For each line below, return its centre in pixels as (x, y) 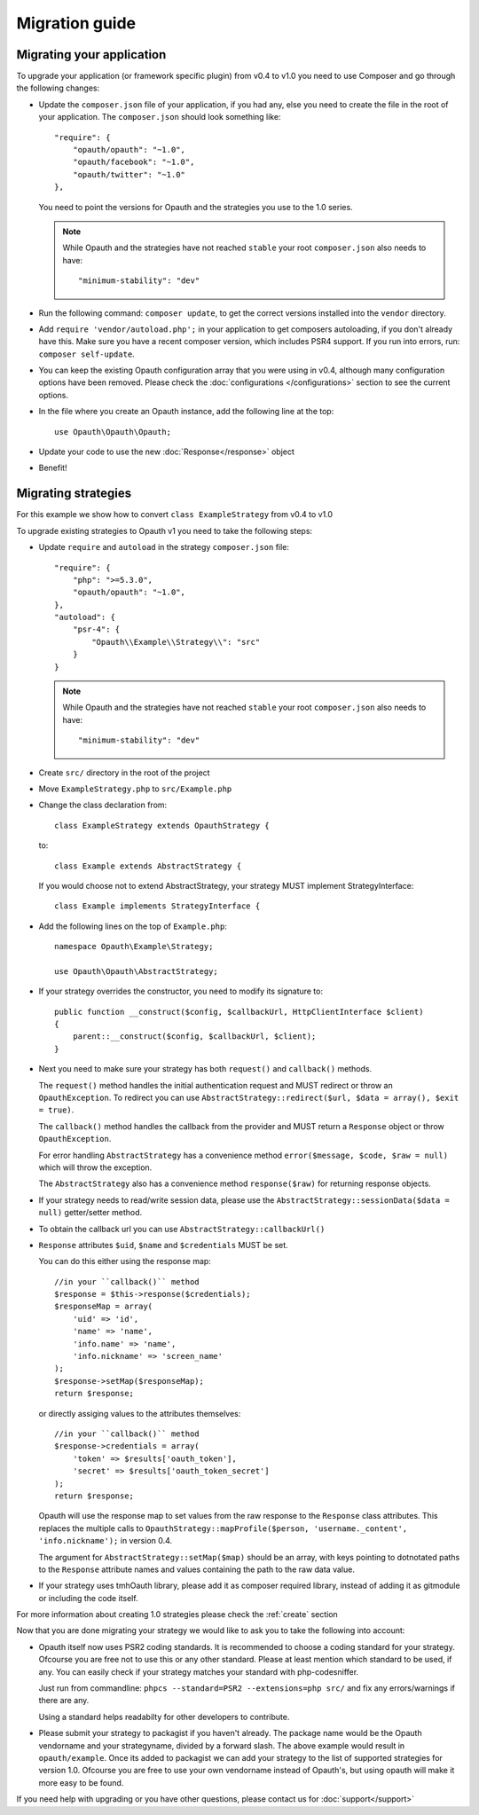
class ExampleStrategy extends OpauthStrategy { (162, 825)
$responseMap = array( (104, 1307)
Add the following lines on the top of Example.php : (133, 926)
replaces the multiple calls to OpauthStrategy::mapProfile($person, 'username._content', (223, 1528)
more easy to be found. (81, 1782)
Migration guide (76, 23)
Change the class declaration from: (103, 805)
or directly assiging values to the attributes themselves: (140, 1413)
